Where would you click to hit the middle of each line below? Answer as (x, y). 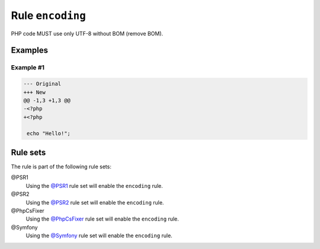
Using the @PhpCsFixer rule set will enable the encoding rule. (102, 219)
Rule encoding (48, 15)
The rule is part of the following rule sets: (61, 167)
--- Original (42, 84)
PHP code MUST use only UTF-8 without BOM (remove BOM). (87, 33)
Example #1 (28, 68)
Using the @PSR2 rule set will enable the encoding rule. (95, 202)
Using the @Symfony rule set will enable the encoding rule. (99, 236)
